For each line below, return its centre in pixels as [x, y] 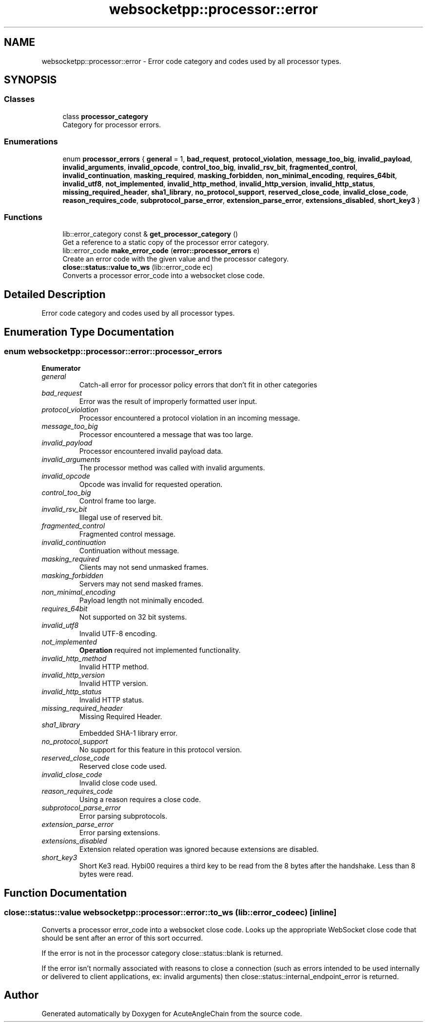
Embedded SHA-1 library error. [128, 733]
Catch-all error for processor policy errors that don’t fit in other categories [198, 385]
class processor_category [105, 116]
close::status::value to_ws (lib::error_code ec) [138, 267]
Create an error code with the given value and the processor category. [176, 259]
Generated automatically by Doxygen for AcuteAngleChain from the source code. [172, 1014]
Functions [23, 217]
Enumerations [31, 142]
